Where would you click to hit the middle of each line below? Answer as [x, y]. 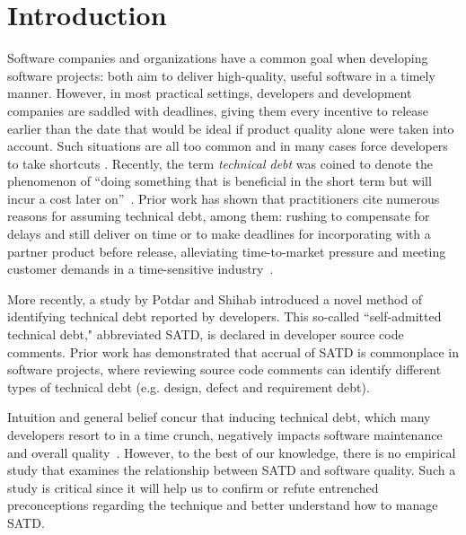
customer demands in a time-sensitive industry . [141, 269]
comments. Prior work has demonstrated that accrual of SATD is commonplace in [233, 351]
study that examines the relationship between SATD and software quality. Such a [232, 470]
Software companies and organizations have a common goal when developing [218, 58]
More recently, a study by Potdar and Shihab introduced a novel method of [215, 298]
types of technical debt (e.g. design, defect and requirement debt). [189, 386]
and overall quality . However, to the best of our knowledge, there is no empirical [232, 452]
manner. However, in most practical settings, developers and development [210, 93]
